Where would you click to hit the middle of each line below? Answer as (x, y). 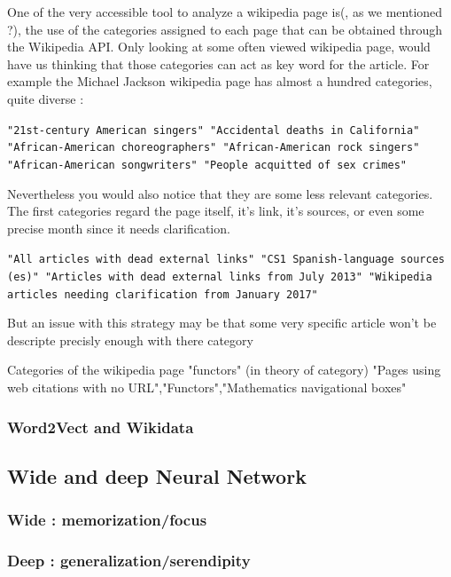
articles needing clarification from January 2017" (163, 294)
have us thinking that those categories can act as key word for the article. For (218, 63)
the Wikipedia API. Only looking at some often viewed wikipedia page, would (219, 47)
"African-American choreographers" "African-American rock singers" (214, 148)
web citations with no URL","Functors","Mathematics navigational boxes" (207, 387)
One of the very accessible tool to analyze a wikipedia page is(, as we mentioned (225, 12)
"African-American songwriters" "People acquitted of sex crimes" (207, 165)
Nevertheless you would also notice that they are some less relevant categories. (220, 193)
